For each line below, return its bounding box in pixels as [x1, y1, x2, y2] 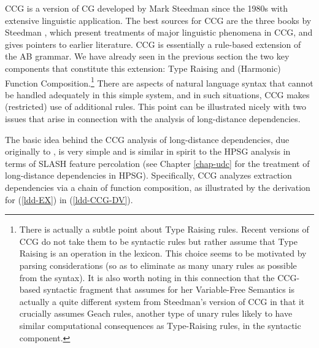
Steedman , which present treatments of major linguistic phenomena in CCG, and [5, 26, 313, 39]
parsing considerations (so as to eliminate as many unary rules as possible [19, 258, 297, 271]
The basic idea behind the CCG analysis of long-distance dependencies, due [5, 133, 290, 145]
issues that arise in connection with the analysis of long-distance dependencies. [5, 112, 301, 125]
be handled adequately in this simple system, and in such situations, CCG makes [5, 88, 310, 101]
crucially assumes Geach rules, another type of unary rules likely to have [19, 307, 293, 320]
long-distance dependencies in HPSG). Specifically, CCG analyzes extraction [5, 169, 292, 182]
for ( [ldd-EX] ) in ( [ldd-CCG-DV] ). [5, 193, 133, 206]
